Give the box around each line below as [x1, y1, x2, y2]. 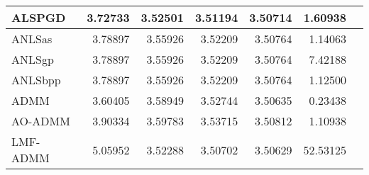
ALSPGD [11, 9, 66, 26]
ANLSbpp [11, 72, 61, 88]
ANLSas [11, 30, 53, 47]
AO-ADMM [11, 113, 70, 129]
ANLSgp [11, 51, 54, 67]
